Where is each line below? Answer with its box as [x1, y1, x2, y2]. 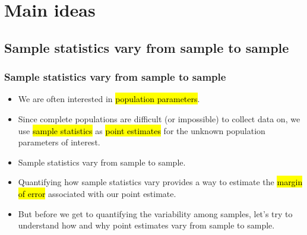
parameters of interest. [18, 136, 100, 148]
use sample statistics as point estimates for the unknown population [18, 124, 265, 136]
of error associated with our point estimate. [18, 187, 176, 199]
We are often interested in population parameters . [18, 93, 200, 105]
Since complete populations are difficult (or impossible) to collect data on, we [18, 112, 300, 125]
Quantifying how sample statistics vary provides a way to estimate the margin [18, 176, 303, 188]
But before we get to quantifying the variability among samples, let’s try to [18, 207, 293, 220]
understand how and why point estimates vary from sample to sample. [18, 219, 275, 231]
